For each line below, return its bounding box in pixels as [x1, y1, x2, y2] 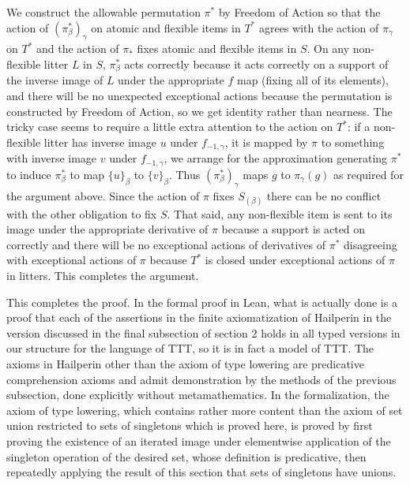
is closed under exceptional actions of [205, 252, 386, 268]
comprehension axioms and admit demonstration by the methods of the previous [6, 371, 397, 387]
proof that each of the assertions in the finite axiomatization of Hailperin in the [6, 309, 392, 326]
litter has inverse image [43, 133, 156, 150]
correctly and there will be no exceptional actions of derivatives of [6, 236, 325, 252]
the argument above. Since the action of [6, 187, 200, 203]
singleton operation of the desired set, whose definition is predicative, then [6, 448, 367, 464]
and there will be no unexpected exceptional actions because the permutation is [6, 88, 393, 104]
